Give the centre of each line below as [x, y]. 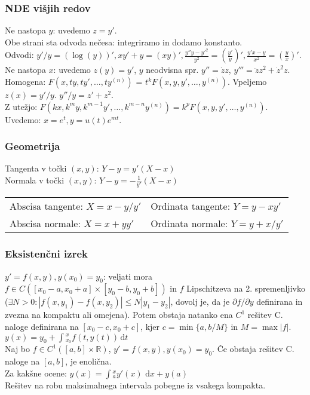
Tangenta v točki [36, 168]
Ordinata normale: [189, 223]
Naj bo [18, 349]
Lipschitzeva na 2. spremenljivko [246, 288]
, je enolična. [88, 361]
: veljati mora [128, 276]
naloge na [22, 361]
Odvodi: [19, 55]
